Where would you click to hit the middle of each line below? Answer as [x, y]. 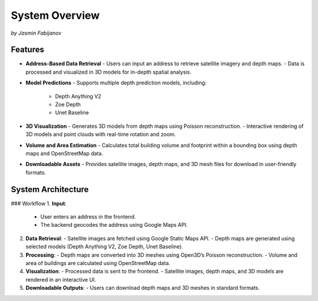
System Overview [55, 15]
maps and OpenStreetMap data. [64, 153]
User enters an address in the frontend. [88, 217]
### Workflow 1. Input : [39, 203]
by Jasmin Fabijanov [36, 33]
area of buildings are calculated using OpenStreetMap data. [98, 263]
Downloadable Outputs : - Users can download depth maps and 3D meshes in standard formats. [143, 288]
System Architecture [50, 189]
